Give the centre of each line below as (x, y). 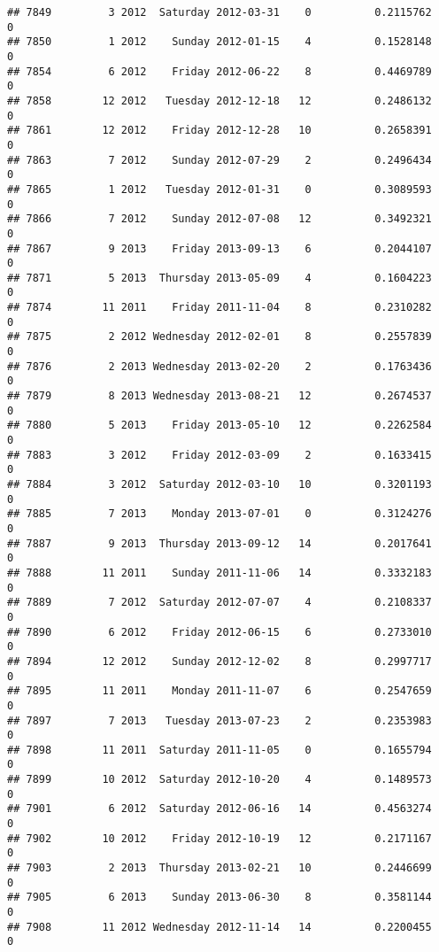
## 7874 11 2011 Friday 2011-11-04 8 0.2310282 (219, 308)
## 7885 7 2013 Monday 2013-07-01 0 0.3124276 (219, 514)
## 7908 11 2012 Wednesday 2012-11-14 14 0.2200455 (219, 927)
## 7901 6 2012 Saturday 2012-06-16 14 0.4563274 (219, 809)
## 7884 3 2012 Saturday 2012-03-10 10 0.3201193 (219, 484)
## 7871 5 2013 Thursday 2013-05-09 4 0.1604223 (219, 278)
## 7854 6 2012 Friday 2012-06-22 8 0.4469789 (219, 71)
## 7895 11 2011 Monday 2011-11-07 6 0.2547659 (219, 691)
